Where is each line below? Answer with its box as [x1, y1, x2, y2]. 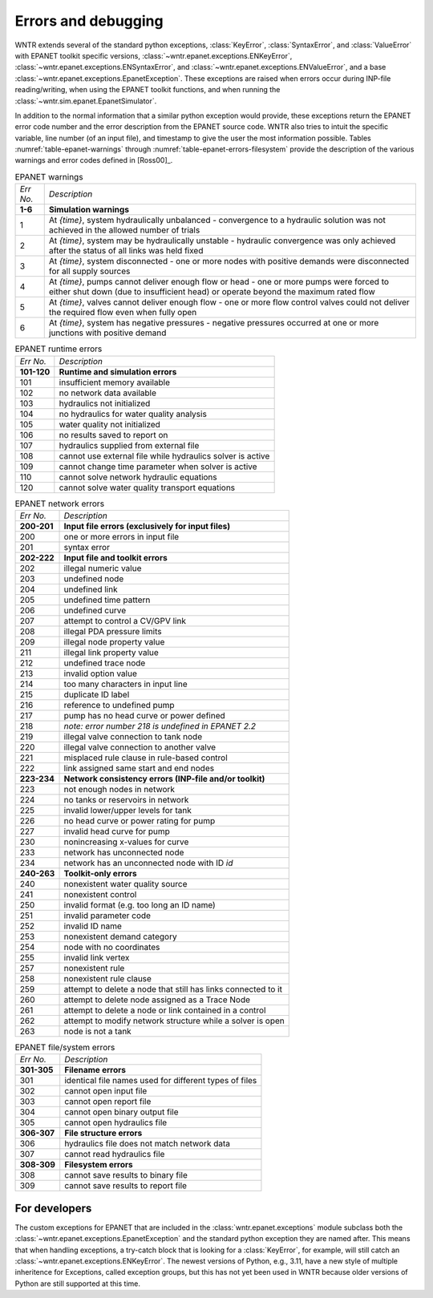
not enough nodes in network [63, 783, 176, 795]
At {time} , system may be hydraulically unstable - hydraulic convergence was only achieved [48, 235, 396, 246]
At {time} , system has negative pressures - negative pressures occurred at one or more [48, 317, 379, 329]
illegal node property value [63, 636, 165, 647]
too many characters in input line [63, 678, 188, 689]
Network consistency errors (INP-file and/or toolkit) [63, 773, 265, 784]
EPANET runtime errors [14, 343, 103, 354]
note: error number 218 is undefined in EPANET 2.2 [63, 720, 257, 731]
